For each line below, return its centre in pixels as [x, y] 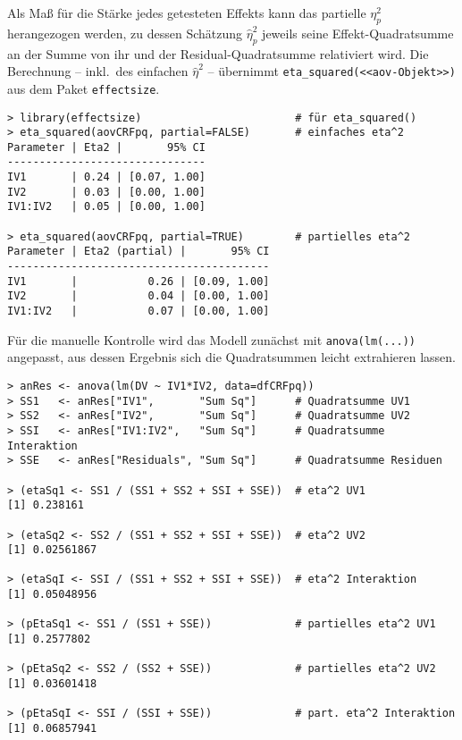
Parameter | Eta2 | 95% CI [106, 147]
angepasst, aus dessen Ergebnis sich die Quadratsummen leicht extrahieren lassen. [231, 357]
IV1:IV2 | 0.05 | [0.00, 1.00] [106, 207]
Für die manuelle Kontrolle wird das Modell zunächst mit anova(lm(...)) [212, 339]
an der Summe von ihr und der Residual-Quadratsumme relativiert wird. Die [218, 53]
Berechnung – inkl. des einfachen [98, 71]
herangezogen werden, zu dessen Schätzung [125, 33]
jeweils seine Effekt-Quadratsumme [358, 33]
